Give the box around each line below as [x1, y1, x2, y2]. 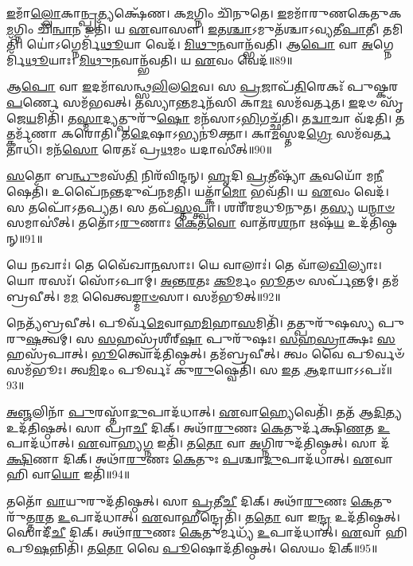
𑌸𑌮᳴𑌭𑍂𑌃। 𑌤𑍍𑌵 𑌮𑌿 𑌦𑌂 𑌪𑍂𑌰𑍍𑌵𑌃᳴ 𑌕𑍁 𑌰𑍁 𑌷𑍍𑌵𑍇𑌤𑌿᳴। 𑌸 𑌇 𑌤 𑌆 [6, 361, 319, 377]
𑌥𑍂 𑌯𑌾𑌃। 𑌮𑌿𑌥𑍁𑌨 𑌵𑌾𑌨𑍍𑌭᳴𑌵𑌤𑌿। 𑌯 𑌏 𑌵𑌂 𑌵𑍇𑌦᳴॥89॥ [25, 51, 293, 68]
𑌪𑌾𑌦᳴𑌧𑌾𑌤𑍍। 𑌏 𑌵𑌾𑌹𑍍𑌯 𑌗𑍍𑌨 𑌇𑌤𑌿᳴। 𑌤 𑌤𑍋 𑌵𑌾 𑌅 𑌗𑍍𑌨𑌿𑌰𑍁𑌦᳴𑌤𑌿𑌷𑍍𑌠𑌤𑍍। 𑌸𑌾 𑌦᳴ [6, 435, 390, 451]
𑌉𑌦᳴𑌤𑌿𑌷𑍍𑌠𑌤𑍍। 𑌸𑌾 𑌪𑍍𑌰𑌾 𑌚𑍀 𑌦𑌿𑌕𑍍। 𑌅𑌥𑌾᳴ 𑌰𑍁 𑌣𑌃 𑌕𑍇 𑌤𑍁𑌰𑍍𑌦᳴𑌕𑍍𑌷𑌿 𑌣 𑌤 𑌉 [6, 419, 391, 435]
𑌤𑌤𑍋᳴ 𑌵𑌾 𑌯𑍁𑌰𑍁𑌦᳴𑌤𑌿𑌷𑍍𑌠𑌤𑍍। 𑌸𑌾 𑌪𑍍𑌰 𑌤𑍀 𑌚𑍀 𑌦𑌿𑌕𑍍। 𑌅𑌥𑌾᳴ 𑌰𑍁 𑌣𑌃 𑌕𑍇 [6, 493, 374, 509]
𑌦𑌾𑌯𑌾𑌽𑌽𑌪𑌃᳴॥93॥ [318, 361, 392, 377]
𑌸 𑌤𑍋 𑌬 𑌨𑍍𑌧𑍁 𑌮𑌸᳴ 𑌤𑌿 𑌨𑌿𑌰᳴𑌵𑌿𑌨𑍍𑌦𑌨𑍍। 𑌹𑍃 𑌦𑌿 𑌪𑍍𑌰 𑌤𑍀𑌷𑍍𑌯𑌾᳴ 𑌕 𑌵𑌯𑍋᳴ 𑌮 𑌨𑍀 [6, 167, 383, 184]
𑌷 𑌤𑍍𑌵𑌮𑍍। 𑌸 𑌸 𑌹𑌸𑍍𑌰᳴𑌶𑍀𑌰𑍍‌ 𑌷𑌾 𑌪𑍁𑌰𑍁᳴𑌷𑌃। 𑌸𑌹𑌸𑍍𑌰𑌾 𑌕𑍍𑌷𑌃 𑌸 [25, 330, 395, 346]
